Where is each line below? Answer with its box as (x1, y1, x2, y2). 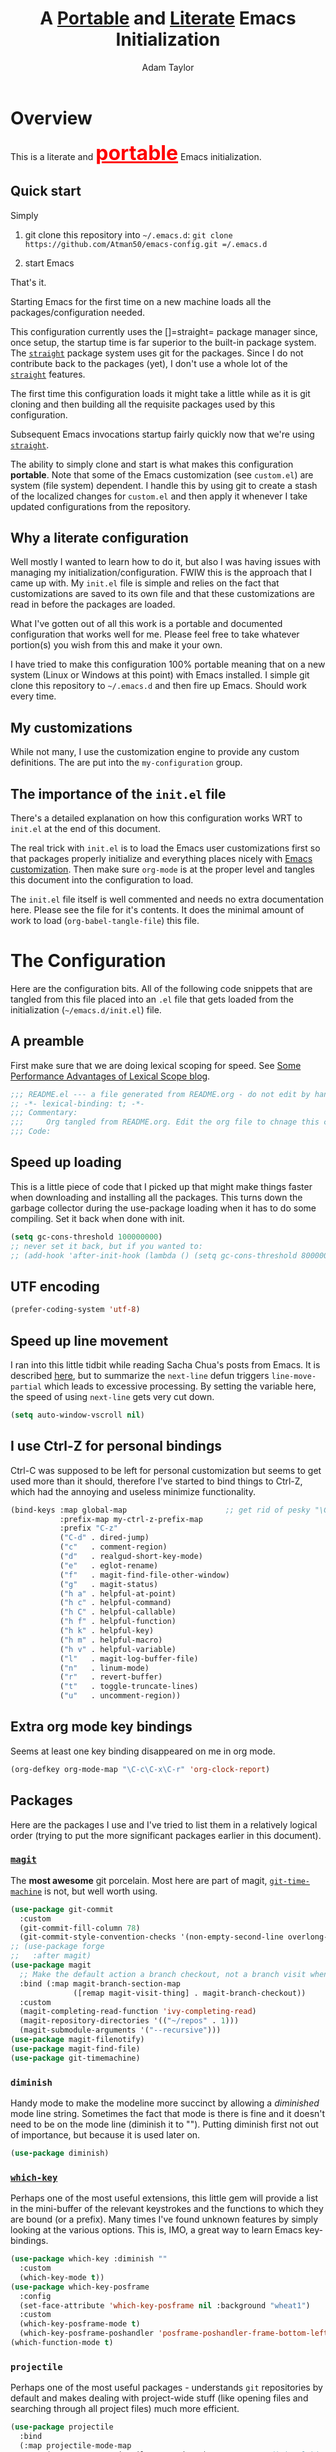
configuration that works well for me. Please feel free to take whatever (10, 628, 300, 641)
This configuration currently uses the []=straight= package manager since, (10, 325, 318, 337)
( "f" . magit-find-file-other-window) (59, 1570, 230, 1580)
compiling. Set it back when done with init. (10, 1212, 185, 1224)
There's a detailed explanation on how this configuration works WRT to (10, 812, 303, 824)
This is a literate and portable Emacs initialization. (10, 140, 262, 166)
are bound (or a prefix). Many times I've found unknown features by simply (10, 2213, 319, 2226)
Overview (10, 107, 93, 129)
